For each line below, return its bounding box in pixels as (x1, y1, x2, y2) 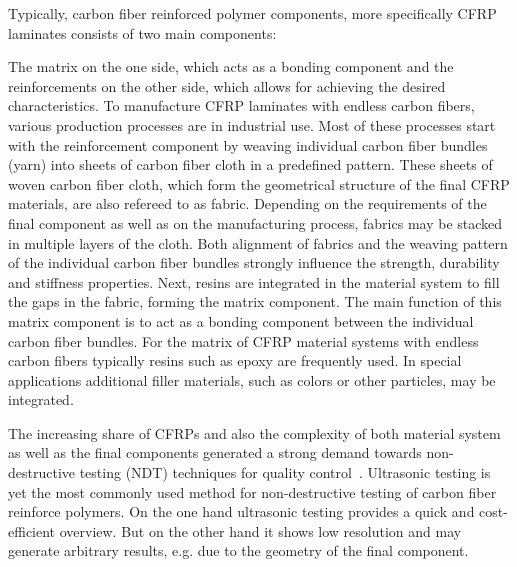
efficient (8, 520, 56, 541)
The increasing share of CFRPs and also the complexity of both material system (8, 422, 501, 443)
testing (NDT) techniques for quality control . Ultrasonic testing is (79, 462, 491, 483)
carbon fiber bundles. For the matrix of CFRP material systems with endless (8, 330, 479, 351)
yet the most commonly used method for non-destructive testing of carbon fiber (8, 481, 497, 502)
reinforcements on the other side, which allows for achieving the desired (8, 75, 446, 96)
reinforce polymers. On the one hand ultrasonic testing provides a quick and (8, 501, 475, 522)
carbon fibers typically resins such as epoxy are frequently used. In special (8, 350, 462, 371)
